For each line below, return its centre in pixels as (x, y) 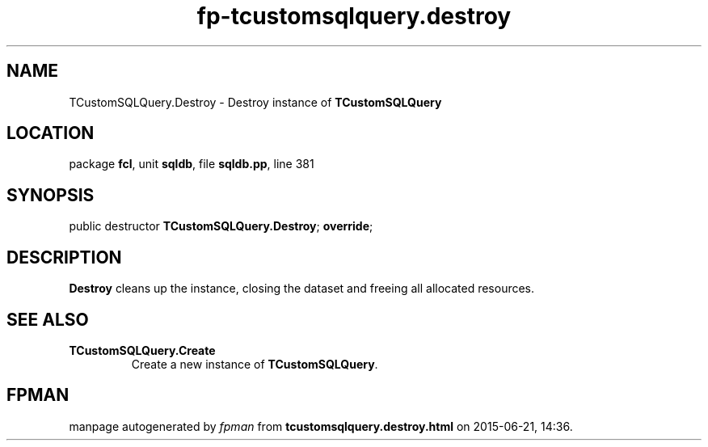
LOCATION (51, 133)
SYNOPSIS (51, 195)
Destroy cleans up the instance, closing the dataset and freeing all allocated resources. (302, 289)
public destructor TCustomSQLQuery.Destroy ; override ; (221, 226)
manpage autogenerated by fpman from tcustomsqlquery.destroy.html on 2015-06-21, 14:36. (321, 426)
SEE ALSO (48, 319)
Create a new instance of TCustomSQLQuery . (255, 364)
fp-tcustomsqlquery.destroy (354, 16)
